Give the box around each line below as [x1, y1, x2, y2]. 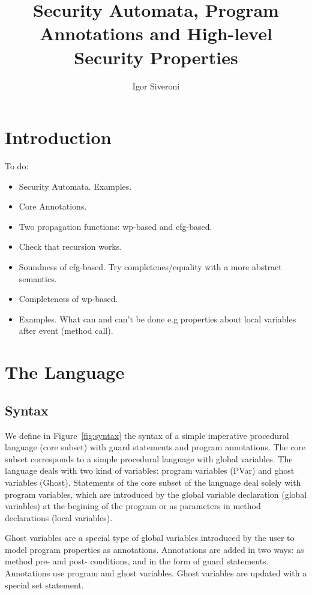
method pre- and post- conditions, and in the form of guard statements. [5, 555, 269, 567]
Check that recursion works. [19, 240, 122, 253]
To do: [5, 160, 29, 172]
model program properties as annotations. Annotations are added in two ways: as [5, 543, 304, 555]
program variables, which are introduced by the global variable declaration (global [5, 488, 307, 500]
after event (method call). [19, 324, 113, 337]
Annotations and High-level [40, 21, 272, 46]
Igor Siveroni [132, 79, 180, 92]
